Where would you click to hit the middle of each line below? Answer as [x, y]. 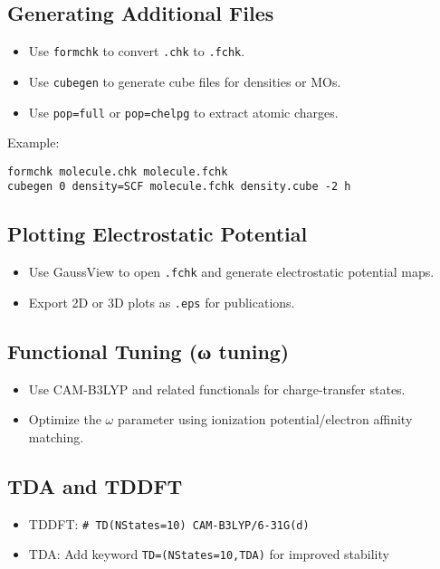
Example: [33, 142]
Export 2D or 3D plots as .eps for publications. [162, 302]
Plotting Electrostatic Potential [158, 234]
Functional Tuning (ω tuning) [148, 351]
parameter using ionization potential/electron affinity [265, 419]
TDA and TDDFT [95, 485]
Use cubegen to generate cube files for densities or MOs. [185, 81]
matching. [56, 436]
